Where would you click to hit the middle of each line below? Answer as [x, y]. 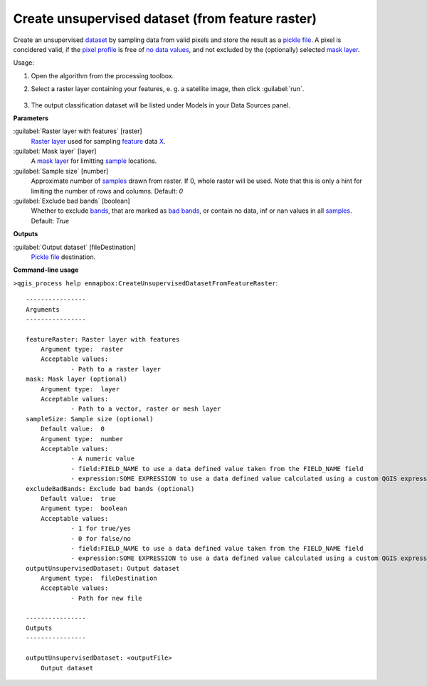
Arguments [43, 309]
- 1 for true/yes [101, 529]
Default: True [50, 221]
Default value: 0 [73, 429]
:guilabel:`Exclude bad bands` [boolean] [72, 201]
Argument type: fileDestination [99, 579]
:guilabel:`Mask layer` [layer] [55, 151]
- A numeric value [103, 459]
